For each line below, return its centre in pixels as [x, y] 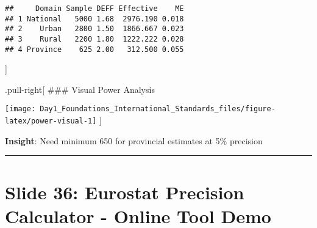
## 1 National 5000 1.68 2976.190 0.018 [94, 19]
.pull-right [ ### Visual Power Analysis [80, 89]
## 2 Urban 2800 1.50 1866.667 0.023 [94, 29]
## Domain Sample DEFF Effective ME [94, 9]
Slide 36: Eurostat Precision [125, 192]
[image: [20, 109]
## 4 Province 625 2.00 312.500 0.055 [94, 49]
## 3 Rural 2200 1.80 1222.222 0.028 [94, 39]
